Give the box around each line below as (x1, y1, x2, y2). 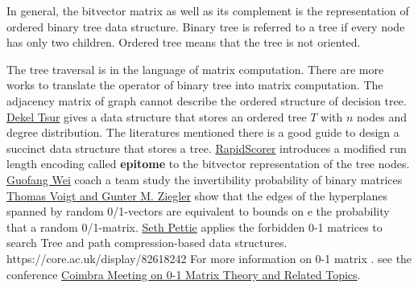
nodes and (357, 108, 408, 125)
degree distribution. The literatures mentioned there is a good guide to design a (6, 124, 399, 141)
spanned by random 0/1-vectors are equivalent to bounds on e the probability (6, 203, 390, 220)
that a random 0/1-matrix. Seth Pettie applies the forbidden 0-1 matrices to (6, 218, 383, 235)
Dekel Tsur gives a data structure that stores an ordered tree (6, 108, 307, 125)
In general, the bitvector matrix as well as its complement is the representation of (6, 2, 409, 19)
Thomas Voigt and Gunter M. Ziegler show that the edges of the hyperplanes (6, 187, 388, 204)
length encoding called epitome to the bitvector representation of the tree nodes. (6, 155, 410, 172)
